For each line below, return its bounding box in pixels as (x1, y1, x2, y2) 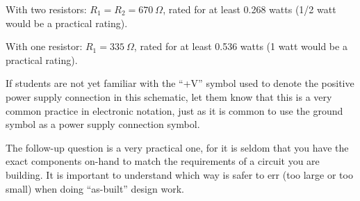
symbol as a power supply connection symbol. (6, 117, 200, 131)
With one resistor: (6, 39, 83, 54)
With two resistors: (6, 2, 87, 16)
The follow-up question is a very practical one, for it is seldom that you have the (6, 140, 349, 154)
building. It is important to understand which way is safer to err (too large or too (6, 167, 353, 182)
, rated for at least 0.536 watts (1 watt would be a (133, 39, 347, 54)
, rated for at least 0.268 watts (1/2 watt (163, 2, 336, 16)
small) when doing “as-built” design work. (6, 181, 184, 195)
